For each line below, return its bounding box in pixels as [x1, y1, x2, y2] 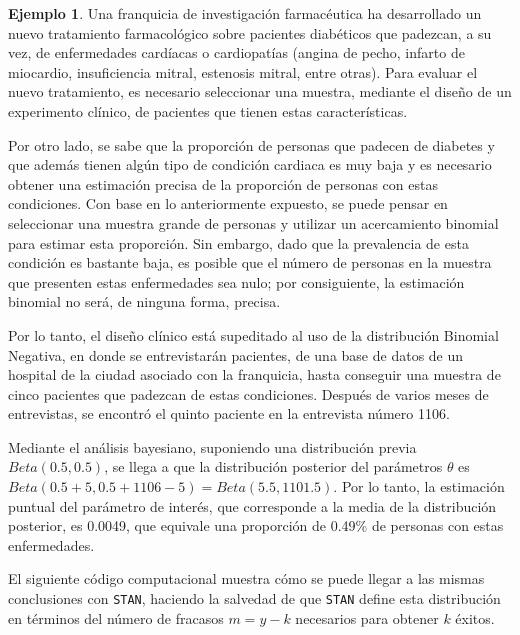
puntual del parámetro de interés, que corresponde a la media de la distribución [8, 495, 497, 516]
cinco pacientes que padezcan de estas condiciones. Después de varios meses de [8, 383, 489, 404]
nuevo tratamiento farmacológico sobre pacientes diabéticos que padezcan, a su [8, 22, 492, 43]
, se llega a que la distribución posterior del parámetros [104, 456, 443, 477]
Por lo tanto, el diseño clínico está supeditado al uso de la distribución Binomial [8, 324, 499, 345]
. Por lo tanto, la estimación [333, 476, 505, 497]
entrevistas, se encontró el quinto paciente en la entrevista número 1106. [8, 403, 450, 424]
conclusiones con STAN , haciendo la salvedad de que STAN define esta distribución [8, 588, 501, 609]
